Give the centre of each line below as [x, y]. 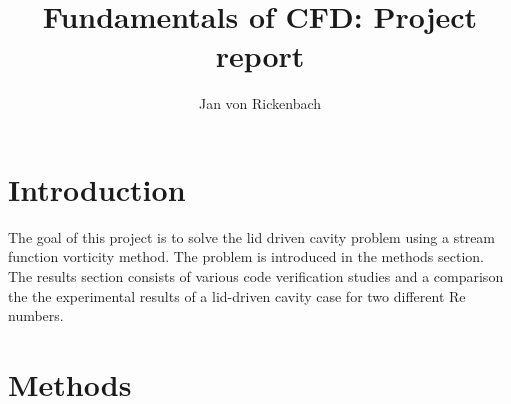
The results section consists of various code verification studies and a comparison [256, 276]
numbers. [36, 315]
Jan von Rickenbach [260, 103]
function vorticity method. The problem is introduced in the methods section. [246, 256]
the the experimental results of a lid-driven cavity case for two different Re [237, 295]
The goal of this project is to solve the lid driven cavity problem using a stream [252, 236]
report [260, 55]
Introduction [97, 188]
